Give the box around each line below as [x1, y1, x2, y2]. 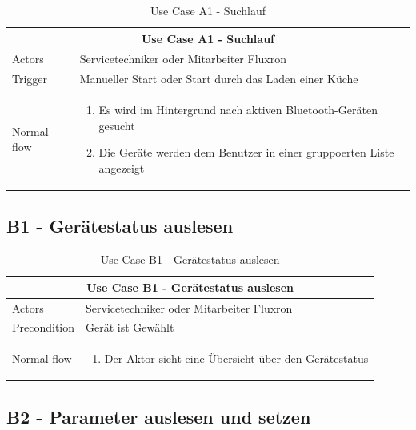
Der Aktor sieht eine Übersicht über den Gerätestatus [104, 350, 369, 367]
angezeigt [98, 159, 145, 176]
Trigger [12, 70, 48, 87]
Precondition [12, 319, 75, 336]
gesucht [98, 117, 135, 133]
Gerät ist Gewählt [86, 319, 174, 336]
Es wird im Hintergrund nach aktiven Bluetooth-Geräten [98, 102, 378, 118]
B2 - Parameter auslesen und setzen [6, 404, 311, 428]
